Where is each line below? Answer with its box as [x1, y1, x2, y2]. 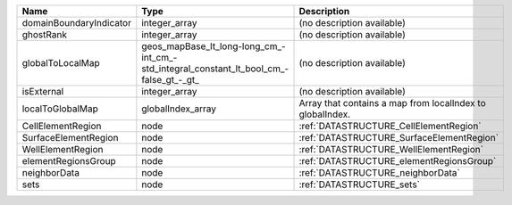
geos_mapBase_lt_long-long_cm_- [141, 40, 286, 53]
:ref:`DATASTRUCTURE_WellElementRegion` [298, 143, 484, 155]
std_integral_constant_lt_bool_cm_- [141, 62, 290, 75]
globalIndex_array [141, 102, 217, 115]
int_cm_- [141, 52, 178, 63]
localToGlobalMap [21, 102, 98, 115]
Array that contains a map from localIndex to [298, 97, 486, 109]
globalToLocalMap [21, 57, 100, 69]
